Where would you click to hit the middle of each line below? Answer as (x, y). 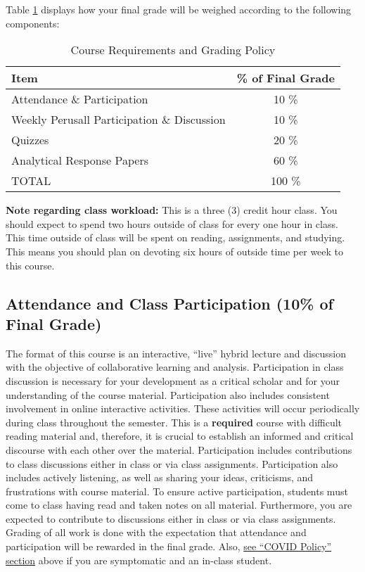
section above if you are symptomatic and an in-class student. (139, 560)
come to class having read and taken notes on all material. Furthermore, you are (179, 505)
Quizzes (30, 140)
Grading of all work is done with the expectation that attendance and (156, 532)
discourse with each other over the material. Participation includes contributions (179, 449)
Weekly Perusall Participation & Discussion (119, 120)
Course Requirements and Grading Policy (173, 50)
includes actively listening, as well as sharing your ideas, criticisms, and (160, 477)
